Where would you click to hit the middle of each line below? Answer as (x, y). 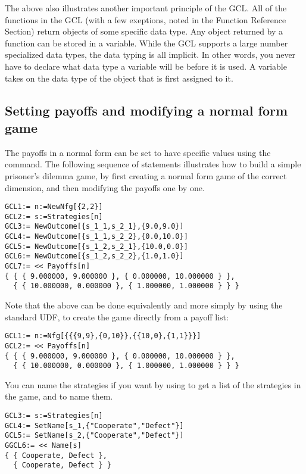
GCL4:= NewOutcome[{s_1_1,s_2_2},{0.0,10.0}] (96, 237)
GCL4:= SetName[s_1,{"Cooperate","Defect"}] (94, 425)
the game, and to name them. (59, 396)
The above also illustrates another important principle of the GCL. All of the (146, 8)
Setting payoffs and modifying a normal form (146, 110)
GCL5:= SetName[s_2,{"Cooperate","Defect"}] (94, 436)
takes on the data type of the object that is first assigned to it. (119, 78)
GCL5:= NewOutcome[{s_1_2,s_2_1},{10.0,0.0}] (96, 246)
